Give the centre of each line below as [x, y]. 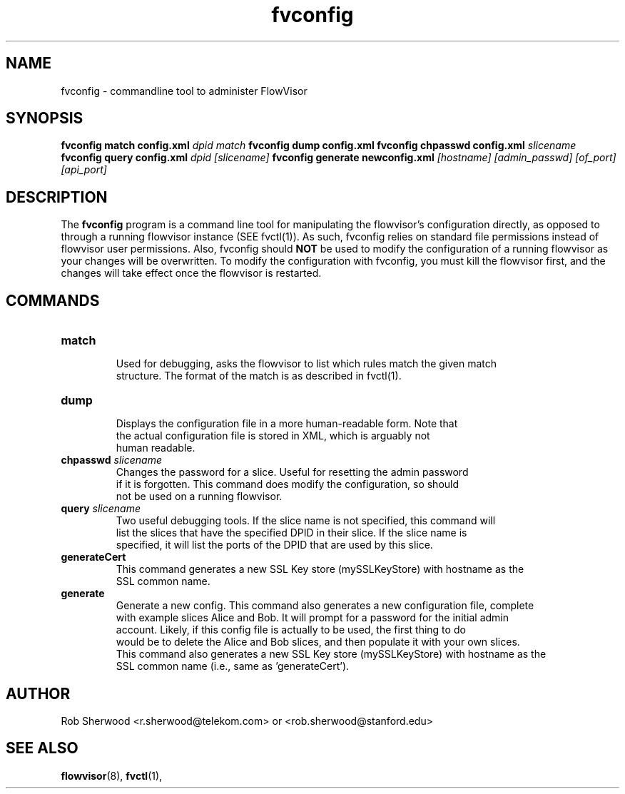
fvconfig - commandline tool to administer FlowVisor [184, 91]
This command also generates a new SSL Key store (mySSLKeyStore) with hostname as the [331, 654]
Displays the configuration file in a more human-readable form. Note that [287, 424]
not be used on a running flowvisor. [199, 497]
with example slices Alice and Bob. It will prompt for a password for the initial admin [312, 618]
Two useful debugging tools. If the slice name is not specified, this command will [306, 521]
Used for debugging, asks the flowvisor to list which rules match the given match [306, 364]
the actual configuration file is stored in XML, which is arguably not [273, 436]
